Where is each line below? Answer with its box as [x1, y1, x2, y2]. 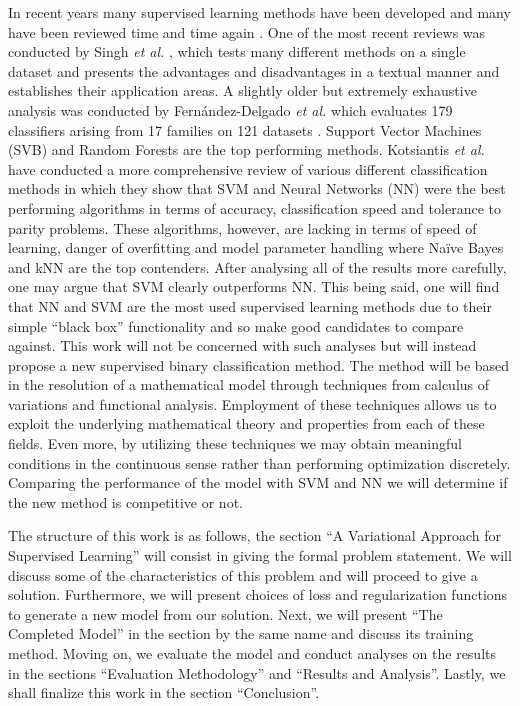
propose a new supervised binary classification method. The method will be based [8, 354, 510, 375]
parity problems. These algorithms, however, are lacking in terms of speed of [8, 217, 477, 238]
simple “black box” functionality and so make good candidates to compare [8, 315, 464, 336]
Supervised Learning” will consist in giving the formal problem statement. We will [8, 545, 512, 566]
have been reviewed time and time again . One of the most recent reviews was [8, 21, 486, 42]
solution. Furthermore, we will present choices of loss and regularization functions [8, 584, 508, 605]
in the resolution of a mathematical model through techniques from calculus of [8, 374, 490, 395]
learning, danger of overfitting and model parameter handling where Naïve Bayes [8, 237, 504, 258]
